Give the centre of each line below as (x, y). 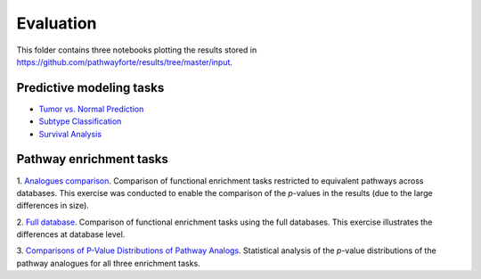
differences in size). (53, 206)
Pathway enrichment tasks (93, 159)
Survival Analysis (70, 134)
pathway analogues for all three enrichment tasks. (108, 263)
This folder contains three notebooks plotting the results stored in (137, 50)
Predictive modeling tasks (90, 88)
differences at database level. (71, 234)
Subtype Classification (80, 121)
